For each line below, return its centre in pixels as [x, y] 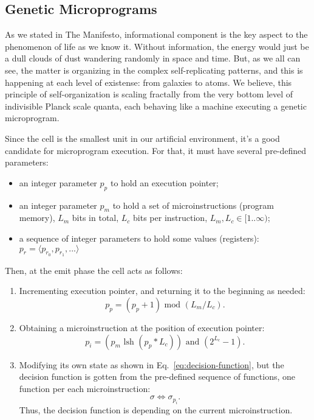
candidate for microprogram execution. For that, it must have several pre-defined [156, 150]
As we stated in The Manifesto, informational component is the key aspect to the [156, 34]
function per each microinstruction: [85, 388]
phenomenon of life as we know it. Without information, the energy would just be [157, 46]
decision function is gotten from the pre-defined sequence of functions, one [157, 376]
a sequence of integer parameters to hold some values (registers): [139, 238]
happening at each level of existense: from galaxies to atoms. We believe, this [148, 82]
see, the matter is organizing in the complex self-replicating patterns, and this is [154, 70]
